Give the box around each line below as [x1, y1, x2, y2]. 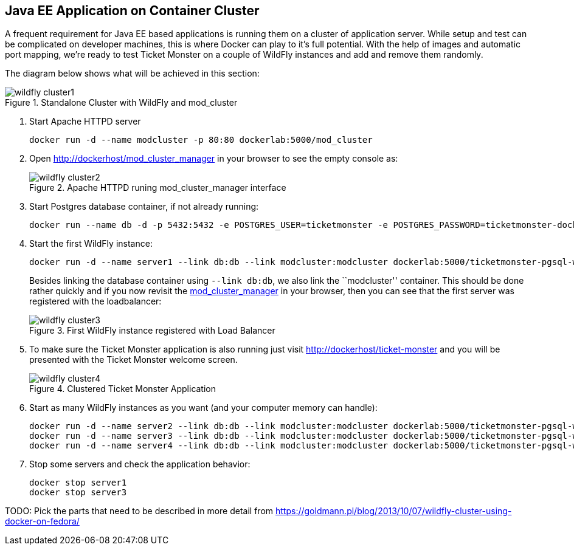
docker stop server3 [29, 487, 127, 498]
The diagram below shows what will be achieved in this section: [5, 68, 260, 79]
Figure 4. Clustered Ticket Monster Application [29, 383, 216, 394]
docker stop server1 [29, 478, 127, 488]
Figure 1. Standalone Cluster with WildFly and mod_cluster [5, 97, 238, 108]
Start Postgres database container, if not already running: [29, 201, 259, 212]
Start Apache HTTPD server [29, 116, 141, 127]
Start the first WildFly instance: [29, 238, 153, 249]
